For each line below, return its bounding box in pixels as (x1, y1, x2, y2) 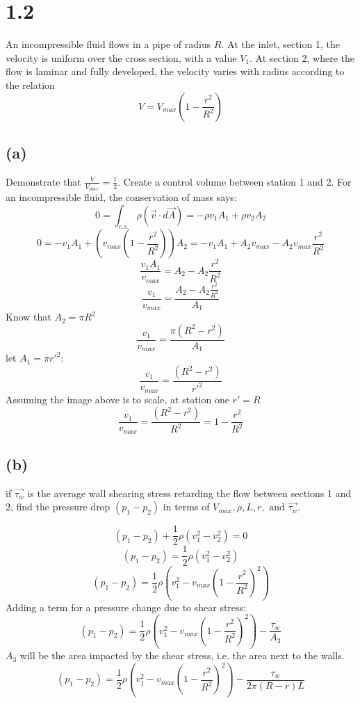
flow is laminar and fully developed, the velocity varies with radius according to (6, 64, 345, 79)
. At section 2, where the (249, 50, 355, 65)
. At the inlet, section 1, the (221, 37, 340, 51)
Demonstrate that (6, 174, 81, 188)
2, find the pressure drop (6, 499, 111, 514)
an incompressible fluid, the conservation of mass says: (6, 189, 237, 204)
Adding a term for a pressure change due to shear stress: (6, 599, 246, 614)
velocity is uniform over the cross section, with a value (6, 50, 237, 65)
